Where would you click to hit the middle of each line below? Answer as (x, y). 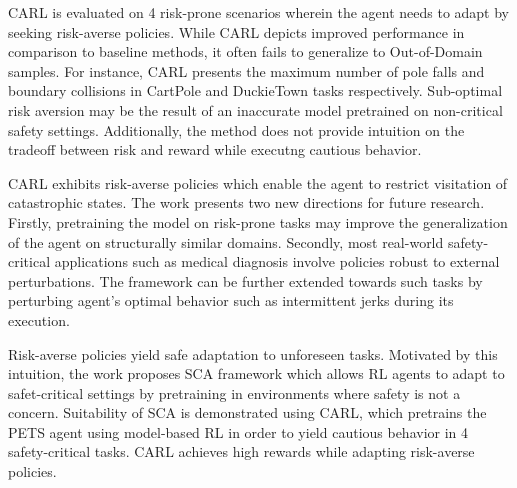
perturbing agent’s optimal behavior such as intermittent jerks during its (231, 300)
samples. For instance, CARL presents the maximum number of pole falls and (246, 70)
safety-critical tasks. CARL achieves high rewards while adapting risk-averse (241, 451)
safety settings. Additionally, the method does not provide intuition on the (236, 129)
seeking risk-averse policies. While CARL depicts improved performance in (236, 31)
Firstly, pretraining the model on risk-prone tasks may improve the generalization (258, 221)
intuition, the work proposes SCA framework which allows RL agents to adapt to (256, 373)
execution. (39, 319)
